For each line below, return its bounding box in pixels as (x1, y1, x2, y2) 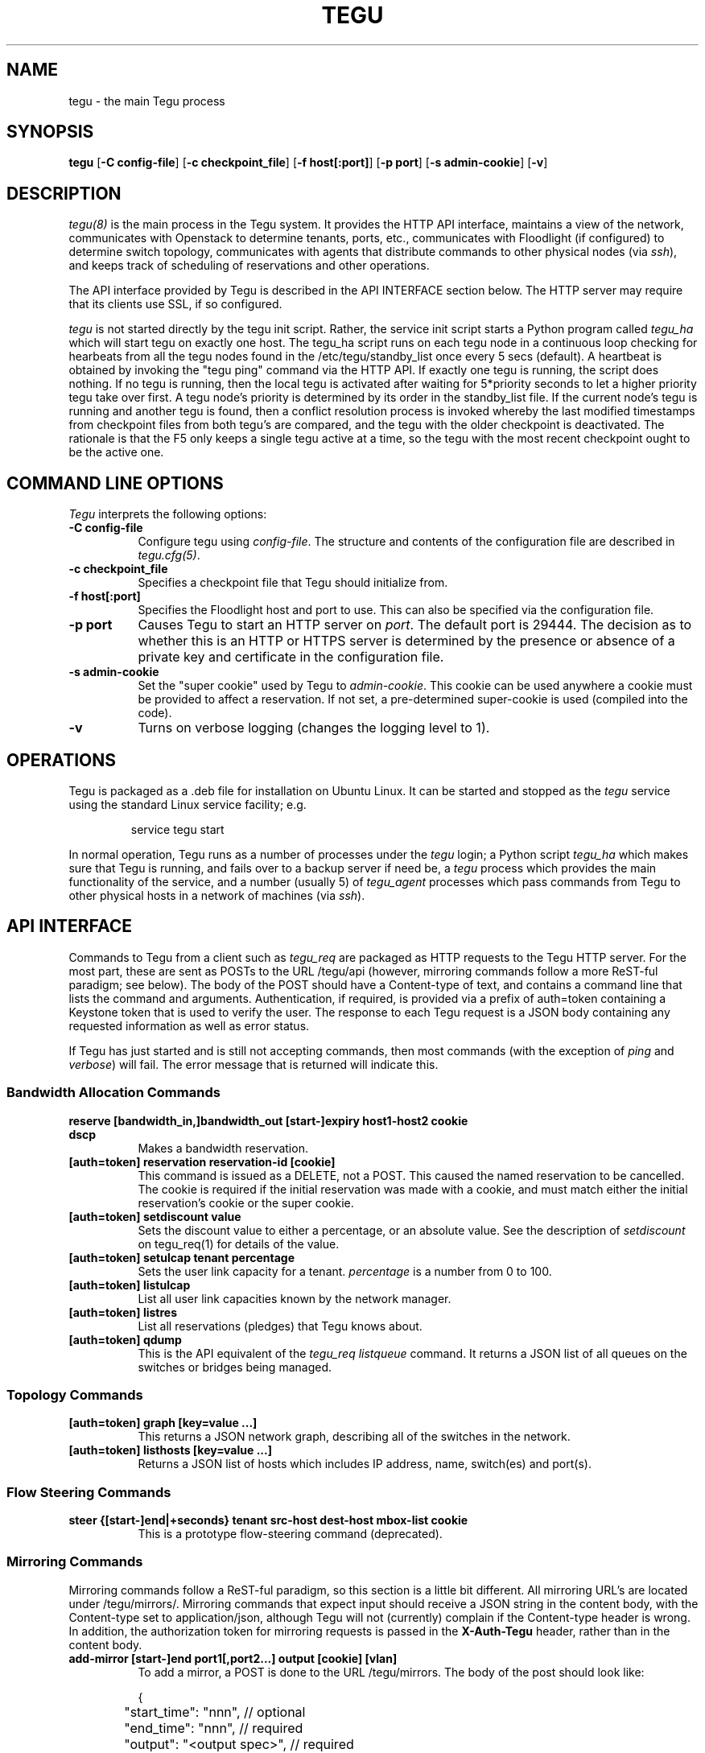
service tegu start (130, 822, 225, 836)
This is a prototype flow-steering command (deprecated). (138, 1527, 443, 1541)
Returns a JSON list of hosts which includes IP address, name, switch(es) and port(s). (138, 1457, 592, 1471)
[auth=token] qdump (68, 1332, 182, 1347)
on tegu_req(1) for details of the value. (138, 1236, 340, 1251)
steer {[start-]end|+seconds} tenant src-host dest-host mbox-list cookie (68, 1513, 468, 1528)
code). (138, 706, 172, 720)
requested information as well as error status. (68, 1018, 310, 1033)
